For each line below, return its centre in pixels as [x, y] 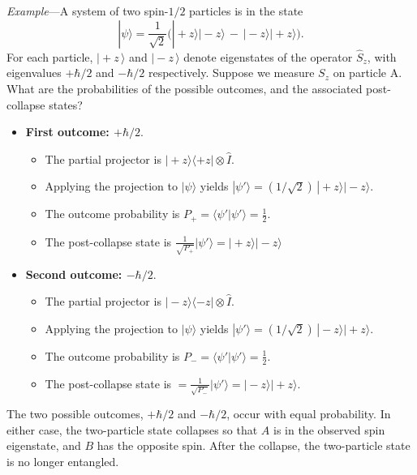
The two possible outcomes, [75, 414]
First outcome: [67, 132]
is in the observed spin [329, 429]
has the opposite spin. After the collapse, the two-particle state [254, 445]
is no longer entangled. [63, 462]
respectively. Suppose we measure [231, 73]
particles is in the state [246, 11]
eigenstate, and [44, 445]
